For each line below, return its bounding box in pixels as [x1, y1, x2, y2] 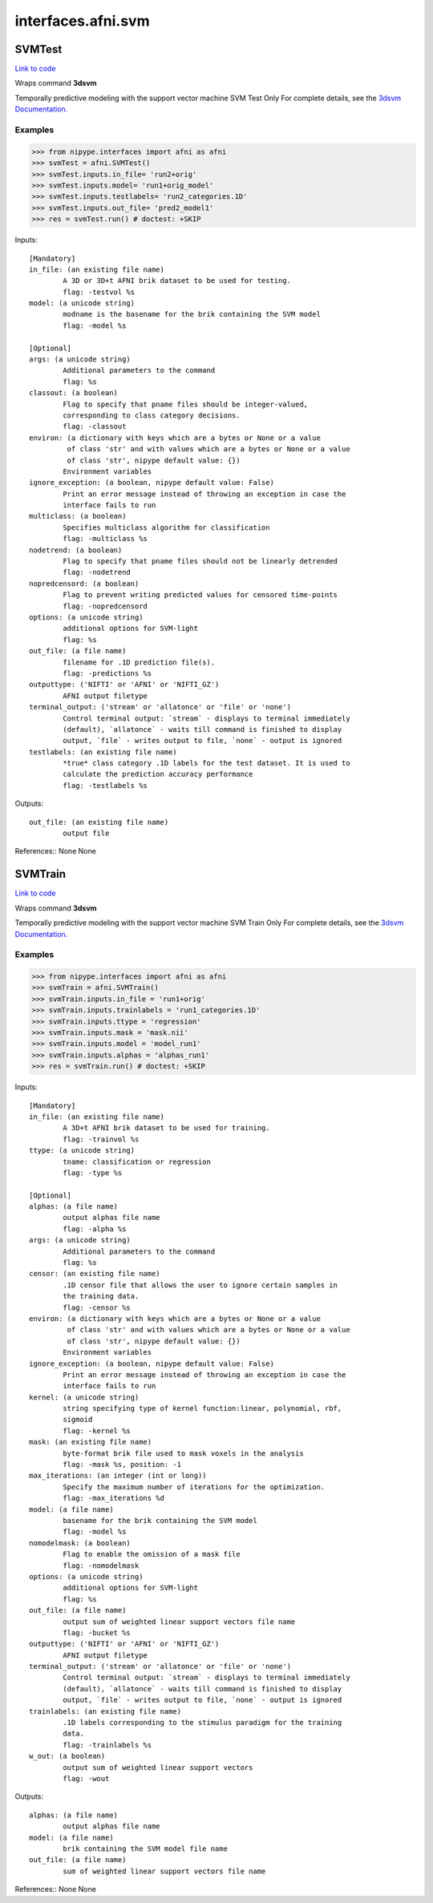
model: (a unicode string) [29, 299, 136, 308]
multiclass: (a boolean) [29, 511, 127, 521]
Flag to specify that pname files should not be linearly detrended [63, 557, 338, 566]
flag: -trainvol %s [63, 1134, 140, 1144]
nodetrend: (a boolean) [29, 545, 123, 555]
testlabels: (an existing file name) [29, 747, 178, 757]
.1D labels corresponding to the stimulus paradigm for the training [63, 1718, 342, 1727]
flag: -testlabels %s [63, 781, 148, 790]
